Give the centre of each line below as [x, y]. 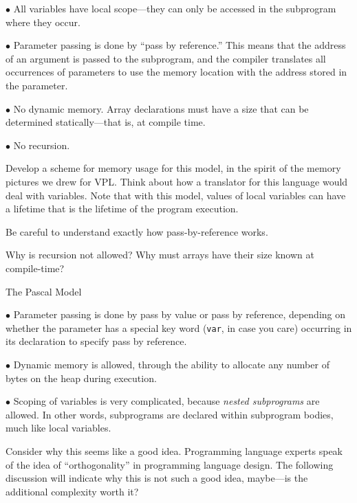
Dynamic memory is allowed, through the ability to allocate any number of [171, 364]
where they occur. [43, 22]
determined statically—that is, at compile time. [106, 122]
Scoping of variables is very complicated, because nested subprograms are [166, 401]
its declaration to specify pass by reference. [96, 341]
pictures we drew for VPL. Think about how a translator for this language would [177, 181]
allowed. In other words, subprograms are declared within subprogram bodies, [170, 414]
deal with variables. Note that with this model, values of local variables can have [176, 195]
